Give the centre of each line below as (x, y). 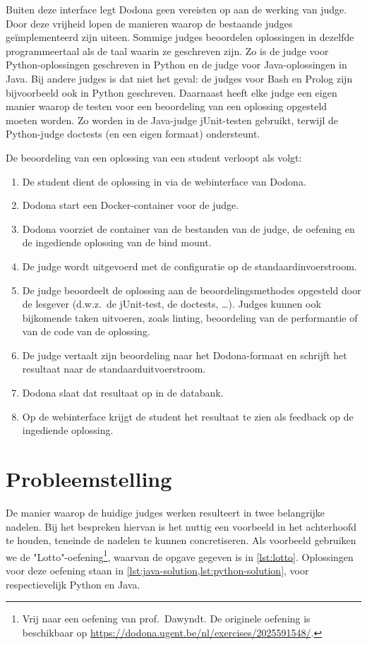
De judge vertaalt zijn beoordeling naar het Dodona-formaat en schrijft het (185, 355)
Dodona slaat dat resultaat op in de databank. (123, 393)
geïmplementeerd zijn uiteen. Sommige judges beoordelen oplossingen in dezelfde (180, 37)
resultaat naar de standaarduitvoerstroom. (114, 369)
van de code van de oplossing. (86, 331)
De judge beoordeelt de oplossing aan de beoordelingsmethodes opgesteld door (192, 290)
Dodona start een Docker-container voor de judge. (131, 205)
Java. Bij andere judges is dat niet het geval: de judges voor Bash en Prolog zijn (179, 78)
